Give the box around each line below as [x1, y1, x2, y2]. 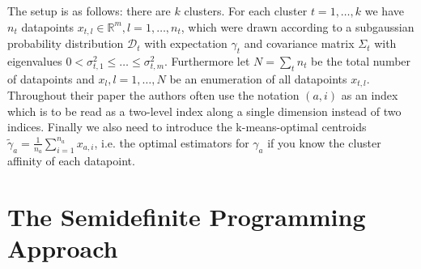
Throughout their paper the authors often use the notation [7, 87, 300, 104]
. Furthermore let [164, 52, 250, 69]
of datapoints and [7, 70, 95, 87]
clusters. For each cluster [184, 2, 308, 19]
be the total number [311, 52, 411, 69]
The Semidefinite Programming [7, 199, 366, 233]
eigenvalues [7, 52, 62, 69]
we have [364, 2, 404, 19]
